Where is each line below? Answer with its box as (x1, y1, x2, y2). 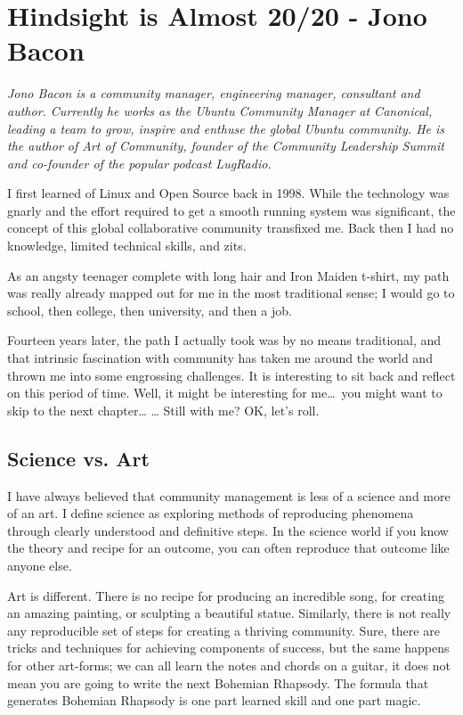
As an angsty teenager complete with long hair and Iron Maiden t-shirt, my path (7, 266, 450, 284)
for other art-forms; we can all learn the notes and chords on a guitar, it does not (7, 655, 451, 674)
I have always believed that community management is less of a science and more (7, 486, 451, 505)
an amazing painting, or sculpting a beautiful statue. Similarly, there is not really (7, 604, 451, 622)
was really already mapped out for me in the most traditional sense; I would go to (7, 284, 455, 302)
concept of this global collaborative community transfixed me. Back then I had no (7, 218, 454, 237)
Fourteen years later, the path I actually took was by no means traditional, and (7, 331, 442, 349)
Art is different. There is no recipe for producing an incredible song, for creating (7, 586, 444, 604)
